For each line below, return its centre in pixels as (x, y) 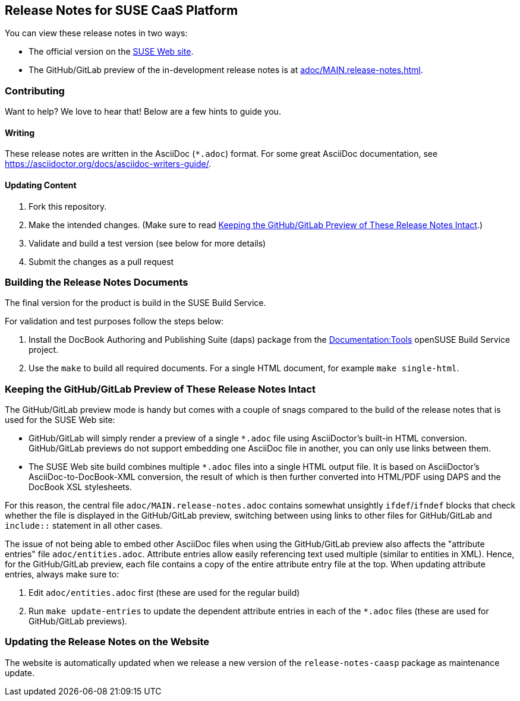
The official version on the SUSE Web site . (111, 52)
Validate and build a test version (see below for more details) (147, 243)
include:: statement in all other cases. (84, 526)
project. (44, 350)
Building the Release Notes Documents (97, 282)
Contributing (35, 91)
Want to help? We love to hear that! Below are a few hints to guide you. (143, 112)
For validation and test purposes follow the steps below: (114, 321)
